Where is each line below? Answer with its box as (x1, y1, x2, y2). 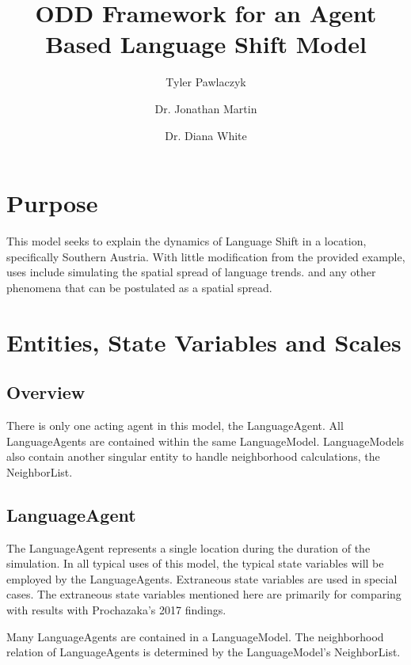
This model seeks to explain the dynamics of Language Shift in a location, (6, 233, 367, 249)
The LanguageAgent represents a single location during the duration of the (6, 539, 371, 556)
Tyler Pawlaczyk (166, 74, 246, 90)
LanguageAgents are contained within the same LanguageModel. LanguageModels (6, 432, 405, 449)
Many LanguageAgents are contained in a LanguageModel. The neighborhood (6, 628, 384, 644)
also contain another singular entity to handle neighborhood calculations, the (6, 448, 380, 465)
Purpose (6, 187, 98, 219)
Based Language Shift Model (45, 28, 367, 60)
